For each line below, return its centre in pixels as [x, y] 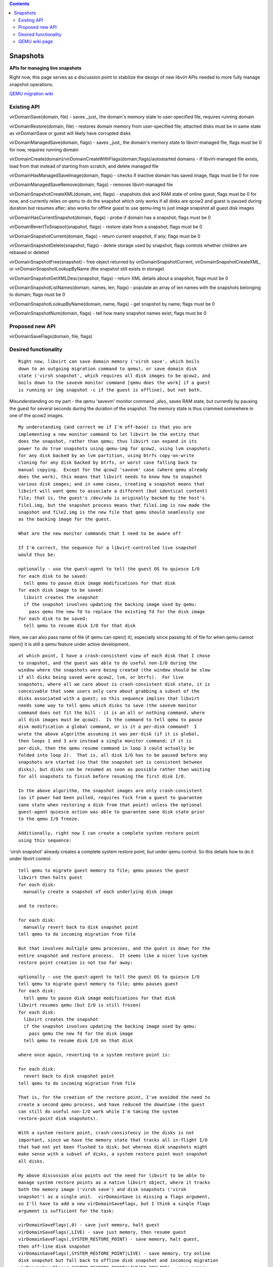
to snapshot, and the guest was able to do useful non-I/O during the [108, 663]
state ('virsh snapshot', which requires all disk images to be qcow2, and [114, 376]
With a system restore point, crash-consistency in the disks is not [106, 1133]
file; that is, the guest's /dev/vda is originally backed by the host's [112, 498]
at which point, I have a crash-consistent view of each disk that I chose [114, 656]
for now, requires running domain [44, 150]
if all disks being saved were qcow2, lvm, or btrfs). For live [101, 677]
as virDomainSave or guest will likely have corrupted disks [70, 133]
